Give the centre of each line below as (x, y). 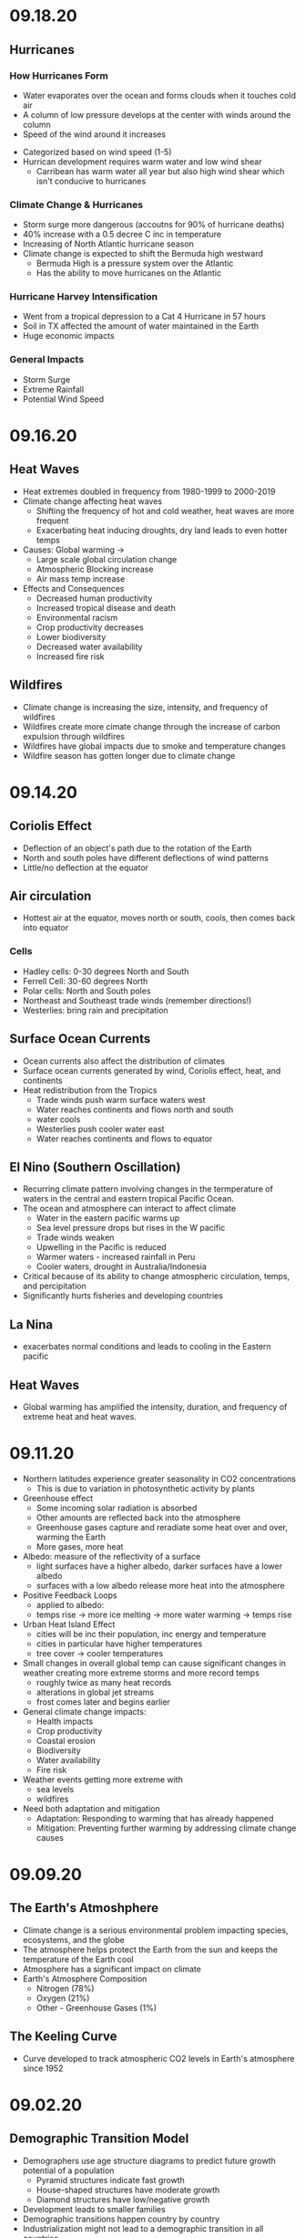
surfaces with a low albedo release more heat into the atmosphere (160, 1585)
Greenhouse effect (58, 1497)
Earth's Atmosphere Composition (85, 1979)
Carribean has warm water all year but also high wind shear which (160, 171)
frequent (52, 520)
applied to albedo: (70, 1604)
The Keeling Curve (63, 2037)
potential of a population (68, 2170)
